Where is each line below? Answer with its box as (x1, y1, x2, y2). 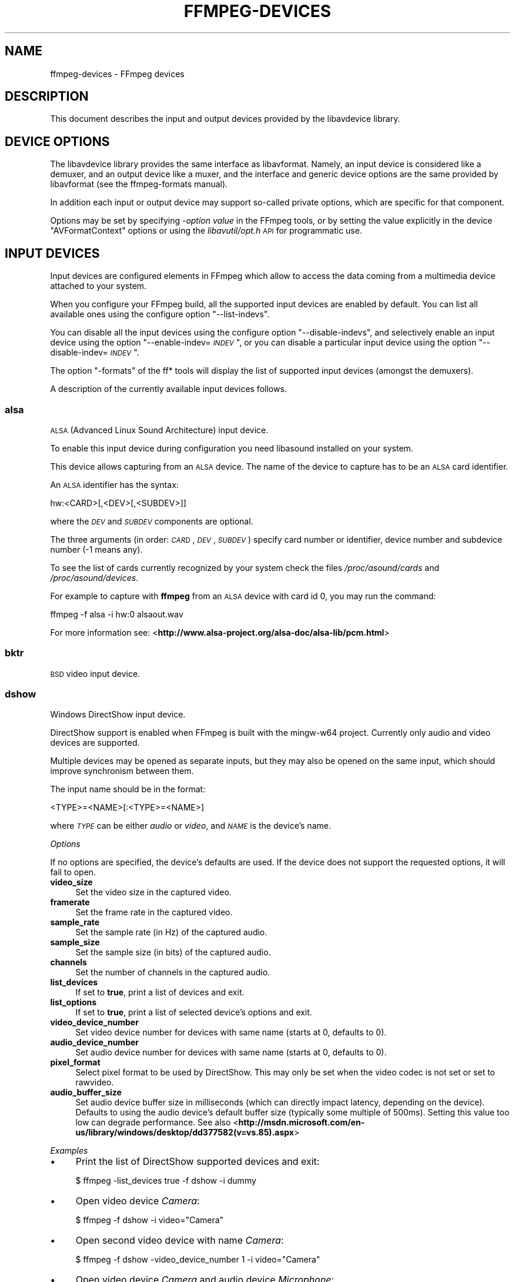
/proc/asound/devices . (50, 572, 139, 583)
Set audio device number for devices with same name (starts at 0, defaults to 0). (75, 1047, 387, 1058)
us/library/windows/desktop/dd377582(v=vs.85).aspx (75, 1127, 294, 1138)
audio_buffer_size (50, 1087, 122, 1098)
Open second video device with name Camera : (75, 1234, 284, 1247)
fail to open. (50, 867, 96, 878)
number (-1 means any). (50, 544, 143, 554)
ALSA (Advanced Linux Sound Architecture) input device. (50, 424, 269, 435)
